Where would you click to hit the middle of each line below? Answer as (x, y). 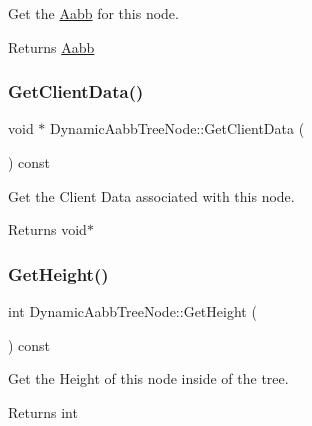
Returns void (47, 229)
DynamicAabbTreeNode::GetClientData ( (177, 128)
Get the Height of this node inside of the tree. (148, 378)
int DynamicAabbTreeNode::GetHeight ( (132, 311)
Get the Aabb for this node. (93, 13)
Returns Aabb (51, 46)
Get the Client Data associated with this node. (151, 195)
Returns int (43, 411)
